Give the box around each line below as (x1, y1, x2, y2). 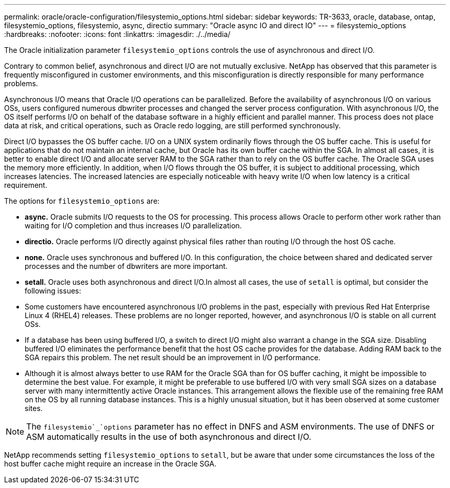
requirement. (4, 181, 47, 189)
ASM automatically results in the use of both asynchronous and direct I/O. (26, 432, 311, 442)
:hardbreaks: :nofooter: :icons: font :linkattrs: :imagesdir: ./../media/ (4, 30, 231, 38)
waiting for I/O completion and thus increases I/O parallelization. (25, 221, 242, 230)
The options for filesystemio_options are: (4, 197, 160, 205)
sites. (25, 404, 43, 413)
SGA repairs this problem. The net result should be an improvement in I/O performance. (25, 353, 321, 362)
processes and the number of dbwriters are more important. (25, 262, 228, 270)
